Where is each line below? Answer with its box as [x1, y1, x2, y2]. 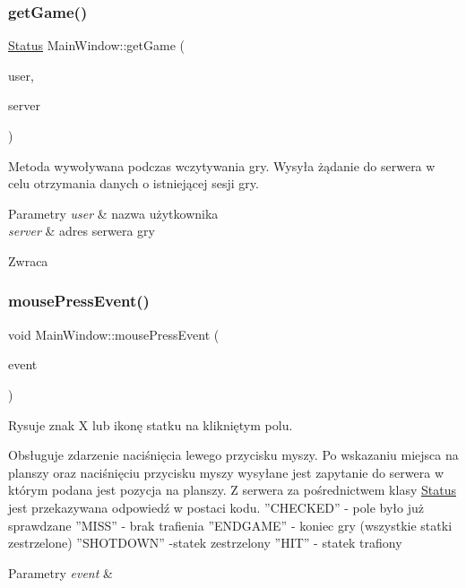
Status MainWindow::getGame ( [8, 36, 185, 55]
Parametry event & [8, 563, 113, 582]
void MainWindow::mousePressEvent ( [8, 324, 220, 343]
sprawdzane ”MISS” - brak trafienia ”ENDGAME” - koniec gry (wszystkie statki [8, 515, 453, 534]
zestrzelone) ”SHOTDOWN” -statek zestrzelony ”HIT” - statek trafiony [8, 533, 402, 552]
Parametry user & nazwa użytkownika [8, 203, 219, 222]
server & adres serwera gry [8, 221, 155, 240]
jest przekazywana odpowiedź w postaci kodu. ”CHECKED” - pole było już [8, 497, 424, 516]
